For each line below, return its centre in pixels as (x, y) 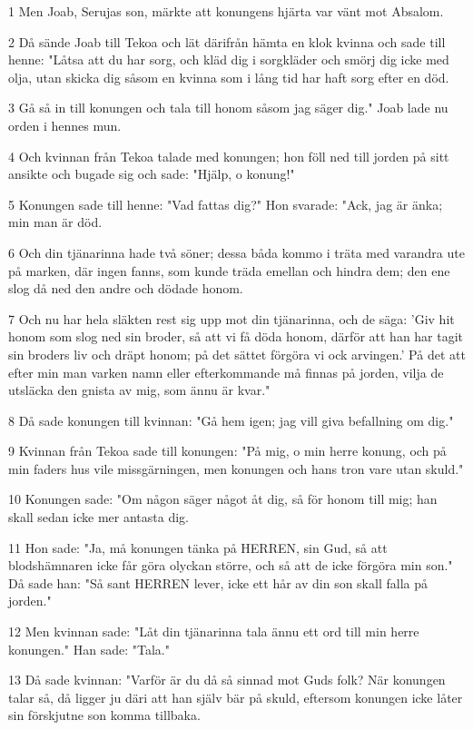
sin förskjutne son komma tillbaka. (104, 715)
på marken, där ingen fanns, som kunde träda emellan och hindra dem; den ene (229, 270)
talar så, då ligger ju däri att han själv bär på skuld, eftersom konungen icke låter (236, 697)
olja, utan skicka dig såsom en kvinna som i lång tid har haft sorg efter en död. (229, 77)
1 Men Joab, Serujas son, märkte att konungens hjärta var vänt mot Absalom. (226, 11)
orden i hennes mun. (65, 125)
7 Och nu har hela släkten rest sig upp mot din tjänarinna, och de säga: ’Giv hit (232, 318)
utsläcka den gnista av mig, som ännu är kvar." (139, 390)
